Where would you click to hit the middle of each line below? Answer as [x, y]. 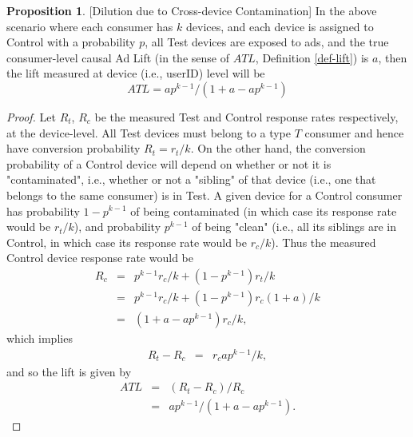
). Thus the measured [324, 242]
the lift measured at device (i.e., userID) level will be [136, 73]
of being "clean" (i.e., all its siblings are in [294, 226]
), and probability [117, 226]
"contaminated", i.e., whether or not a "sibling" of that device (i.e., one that [191, 179]
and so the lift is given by [69, 371]
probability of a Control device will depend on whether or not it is [169, 163]
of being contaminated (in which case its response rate [264, 211]
